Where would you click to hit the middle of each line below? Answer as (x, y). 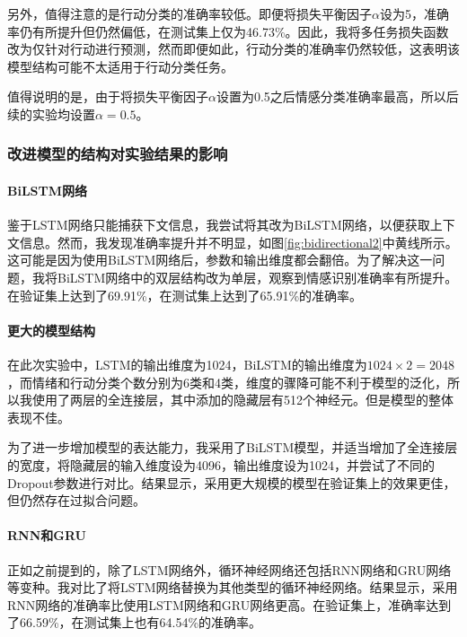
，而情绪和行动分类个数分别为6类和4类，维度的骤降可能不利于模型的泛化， (227, 382)
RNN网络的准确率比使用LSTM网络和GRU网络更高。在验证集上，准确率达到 (229, 604)
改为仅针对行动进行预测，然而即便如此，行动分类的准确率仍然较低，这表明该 (233, 49)
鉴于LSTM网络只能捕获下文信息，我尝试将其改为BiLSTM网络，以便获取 (219, 225)
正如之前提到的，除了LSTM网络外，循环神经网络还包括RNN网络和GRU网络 (229, 569)
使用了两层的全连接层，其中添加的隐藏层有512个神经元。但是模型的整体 (242, 400)
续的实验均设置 (51, 113)
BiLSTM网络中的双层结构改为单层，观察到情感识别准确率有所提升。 (257, 277)
